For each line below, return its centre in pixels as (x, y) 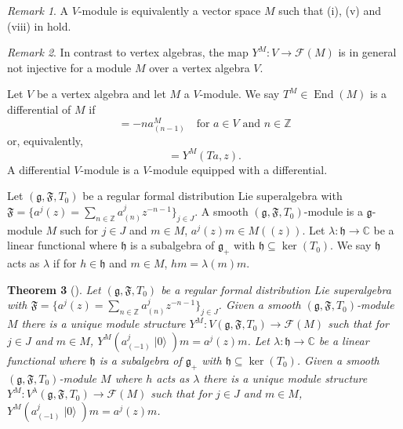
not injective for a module (69, 67)
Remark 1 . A (38, 10)
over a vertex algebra (200, 67)
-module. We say (240, 94)
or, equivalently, (45, 140)
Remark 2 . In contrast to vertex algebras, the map (128, 52)
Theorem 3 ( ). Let (54, 289)
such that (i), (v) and (330, 10)
